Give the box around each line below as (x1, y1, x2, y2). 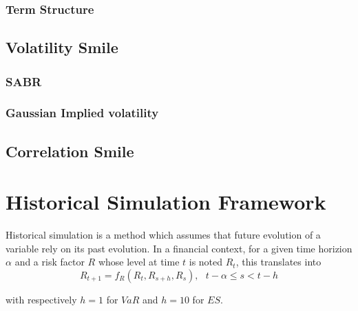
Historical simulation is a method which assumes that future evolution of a (6, 228, 321, 242)
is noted (189, 254, 223, 269)
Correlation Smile (6, 140, 134, 161)
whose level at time (98, 254, 180, 269)
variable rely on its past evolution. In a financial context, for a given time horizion (6, 241, 352, 255)
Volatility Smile (6, 37, 118, 58)
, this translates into (235, 254, 322, 269)
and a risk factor (14, 254, 85, 269)
